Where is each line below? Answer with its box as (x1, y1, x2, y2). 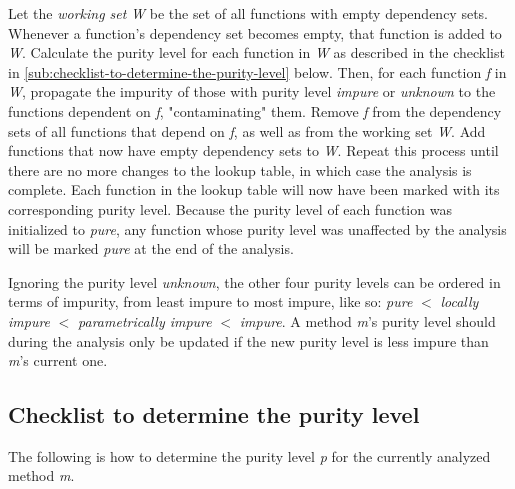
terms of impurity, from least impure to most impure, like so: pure (8, 291, 413, 312)
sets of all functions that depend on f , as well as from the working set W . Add (8, 120, 486, 141)
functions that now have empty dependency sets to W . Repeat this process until (8, 140, 499, 161)
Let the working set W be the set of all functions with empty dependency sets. (8, 3, 488, 23)
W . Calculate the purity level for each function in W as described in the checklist (8, 42, 505, 63)
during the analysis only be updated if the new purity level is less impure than (8, 330, 489, 351)
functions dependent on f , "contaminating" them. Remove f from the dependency (8, 100, 502, 121)
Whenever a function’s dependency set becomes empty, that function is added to (8, 22, 502, 43)
